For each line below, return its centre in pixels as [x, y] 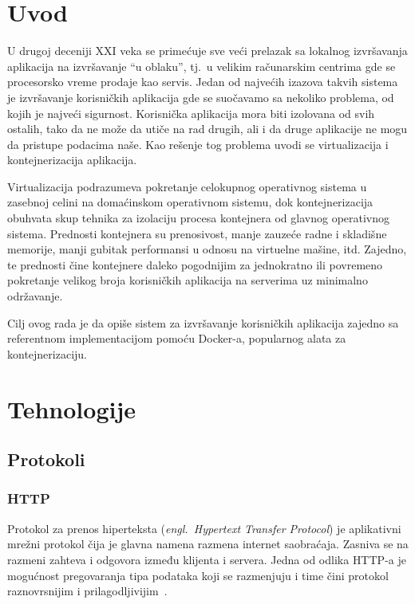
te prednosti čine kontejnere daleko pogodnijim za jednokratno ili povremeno [195, 264]
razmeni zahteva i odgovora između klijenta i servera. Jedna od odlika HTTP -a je [207, 559]
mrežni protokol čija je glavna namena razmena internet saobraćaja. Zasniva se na [208, 544]
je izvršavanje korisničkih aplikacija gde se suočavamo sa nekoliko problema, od [201, 97]
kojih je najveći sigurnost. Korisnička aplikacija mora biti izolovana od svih [191, 113]
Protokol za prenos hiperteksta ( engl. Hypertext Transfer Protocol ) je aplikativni [204, 528]
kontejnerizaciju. [47, 353]
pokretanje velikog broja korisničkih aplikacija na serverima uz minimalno [188, 280]
